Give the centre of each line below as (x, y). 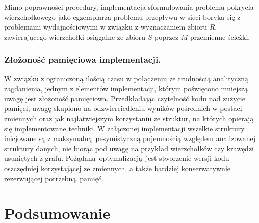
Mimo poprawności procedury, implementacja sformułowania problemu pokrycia (129, 7)
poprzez (167, 36)
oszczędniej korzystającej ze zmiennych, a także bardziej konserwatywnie (118, 168)
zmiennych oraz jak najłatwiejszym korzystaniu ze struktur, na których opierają (129, 118)
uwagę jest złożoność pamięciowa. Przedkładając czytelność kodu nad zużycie (125, 98)
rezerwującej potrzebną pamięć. (54, 178)
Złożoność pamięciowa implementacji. (83, 59)
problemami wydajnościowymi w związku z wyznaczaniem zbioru (106, 27)
